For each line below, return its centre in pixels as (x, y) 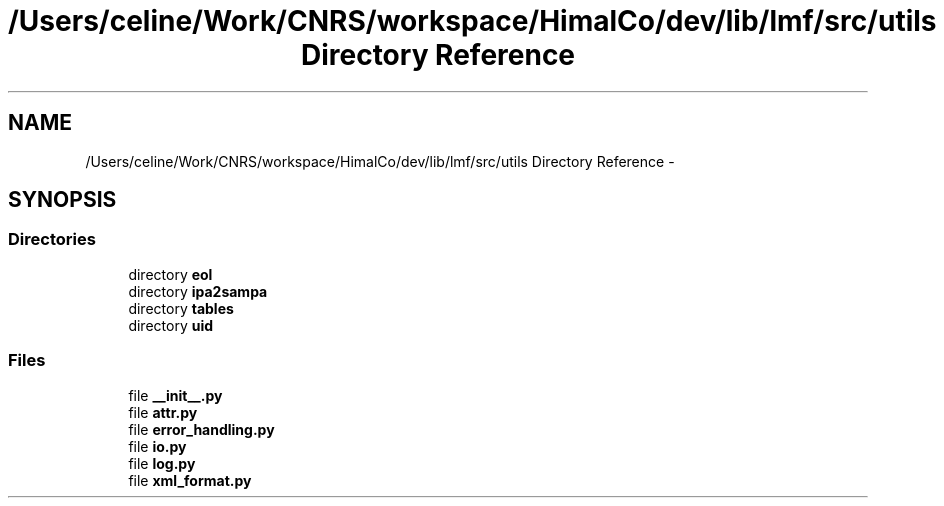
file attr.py (163, 412)
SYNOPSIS (62, 200)
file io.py (157, 446)
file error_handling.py (201, 429)
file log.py (162, 463)
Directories (52, 239)
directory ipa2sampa (198, 291)
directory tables (181, 308)
